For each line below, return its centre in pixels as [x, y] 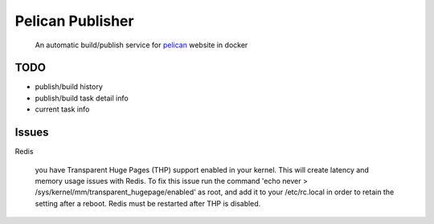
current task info [62, 109]
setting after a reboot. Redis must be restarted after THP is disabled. [148, 203]
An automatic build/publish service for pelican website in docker [141, 45]
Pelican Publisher [74, 21]
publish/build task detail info [82, 98]
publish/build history [69, 87]
